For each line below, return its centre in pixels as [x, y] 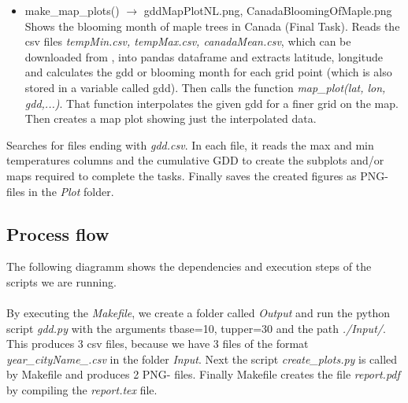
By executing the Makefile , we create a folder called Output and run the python [198, 313]
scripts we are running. [61, 281]
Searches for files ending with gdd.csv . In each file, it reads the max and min [190, 144]
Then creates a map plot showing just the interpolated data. [171, 118]
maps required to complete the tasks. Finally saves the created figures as [182, 175]
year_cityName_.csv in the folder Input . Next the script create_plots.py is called [202, 359]
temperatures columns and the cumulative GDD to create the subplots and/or [195, 160]
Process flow [58, 233]
